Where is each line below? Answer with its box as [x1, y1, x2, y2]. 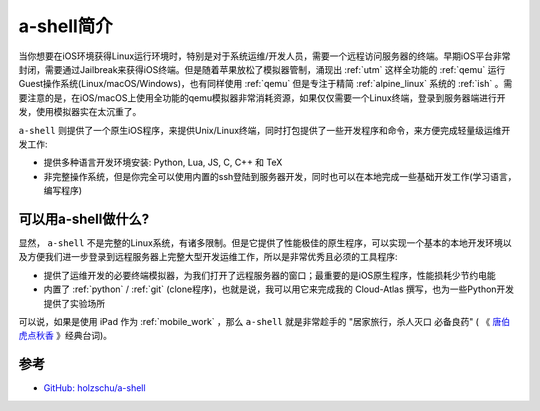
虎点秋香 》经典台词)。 [18, 330, 113, 342]
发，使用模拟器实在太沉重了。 [18, 106, 142, 118]
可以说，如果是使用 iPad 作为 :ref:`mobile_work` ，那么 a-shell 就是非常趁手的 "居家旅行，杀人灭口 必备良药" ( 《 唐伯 [18, 315, 511, 327]
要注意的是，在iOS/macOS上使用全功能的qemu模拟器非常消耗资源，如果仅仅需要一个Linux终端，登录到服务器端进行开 [18, 91, 506, 104]
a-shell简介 [18, 15, 114, 37]
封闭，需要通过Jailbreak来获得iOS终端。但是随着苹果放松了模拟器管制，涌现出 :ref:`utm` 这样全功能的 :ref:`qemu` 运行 [18, 63, 506, 75]
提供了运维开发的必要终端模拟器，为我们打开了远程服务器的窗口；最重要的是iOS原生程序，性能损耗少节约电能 [43, 269, 497, 281]
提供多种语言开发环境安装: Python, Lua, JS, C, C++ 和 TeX [43, 156, 283, 169]
